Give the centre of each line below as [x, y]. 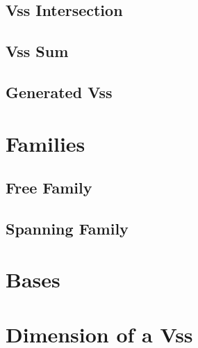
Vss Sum [37, 51]
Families [46, 143]
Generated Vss [59, 92]
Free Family [49, 188]
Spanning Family [67, 228]
